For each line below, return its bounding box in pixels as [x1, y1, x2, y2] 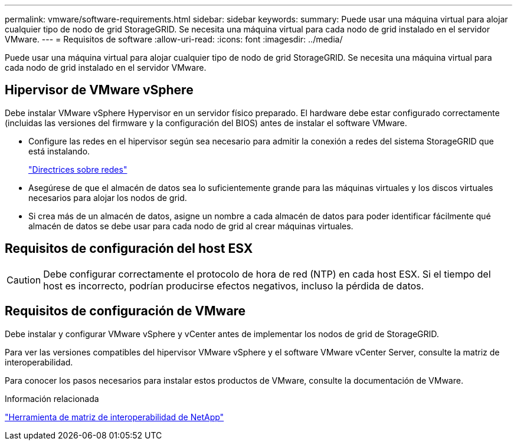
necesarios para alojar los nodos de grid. [28, 192, 187, 203]
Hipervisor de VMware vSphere [5, 83, 194, 98]
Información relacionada [5, 393, 99, 404]
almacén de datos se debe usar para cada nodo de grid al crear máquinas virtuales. [28, 220, 354, 231]
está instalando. [28, 146, 90, 156]
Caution [6, 273, 41, 286]
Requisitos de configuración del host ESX [5, 241, 253, 256]
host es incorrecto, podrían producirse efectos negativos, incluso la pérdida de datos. [43, 279, 424, 292]
